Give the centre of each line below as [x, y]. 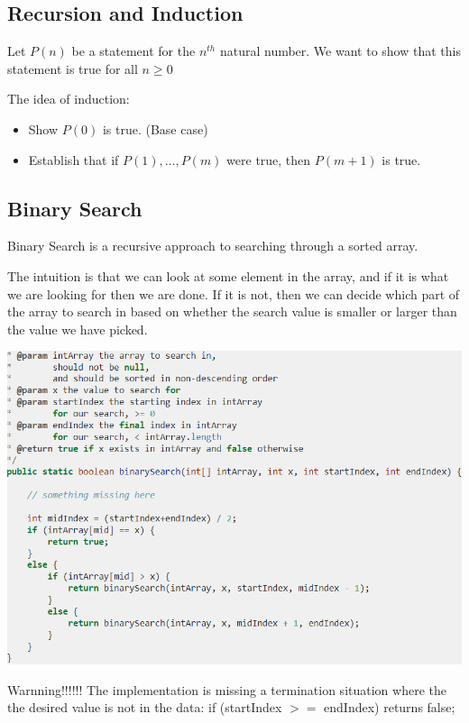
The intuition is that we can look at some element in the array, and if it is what [228, 275]
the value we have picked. [78, 329]
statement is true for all [73, 68]
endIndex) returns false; [390, 707]
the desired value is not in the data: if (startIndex [145, 707]
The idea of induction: [69, 99]
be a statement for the [133, 51]
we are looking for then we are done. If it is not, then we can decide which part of [234, 293]
